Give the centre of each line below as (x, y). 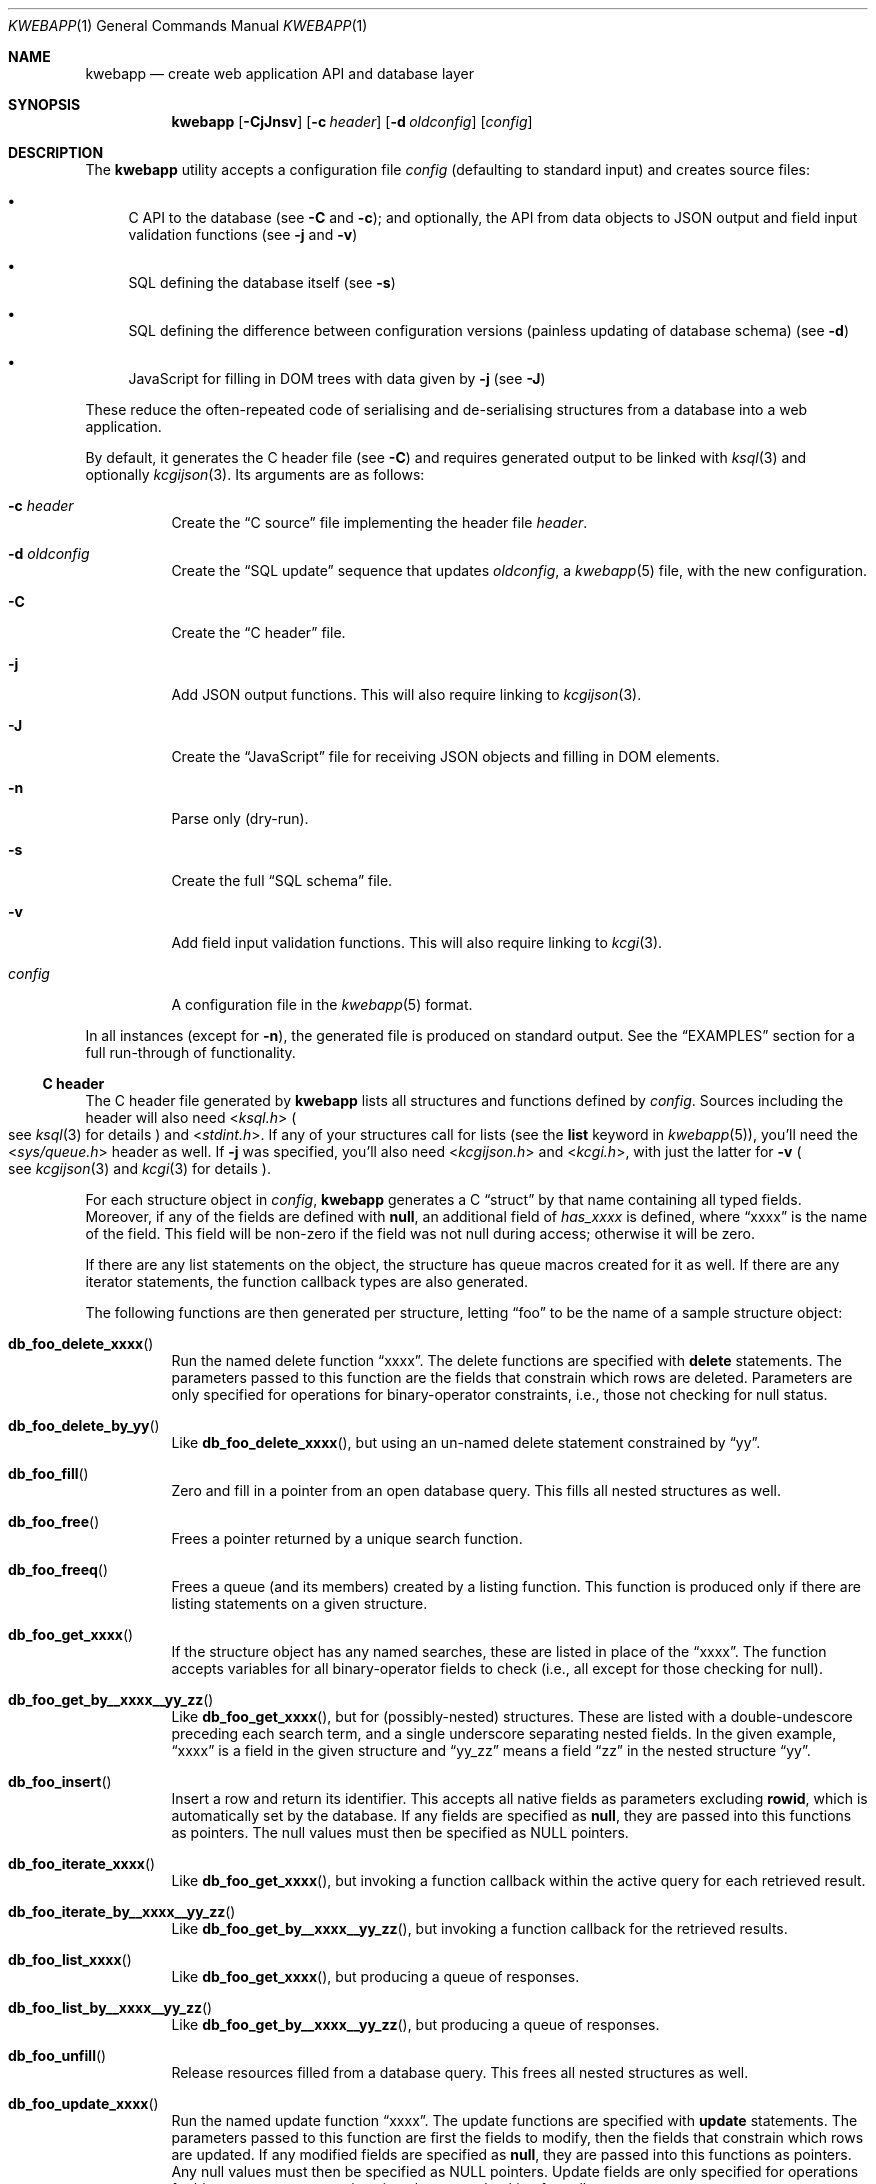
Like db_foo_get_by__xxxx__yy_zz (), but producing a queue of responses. (415, 2024)
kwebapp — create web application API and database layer (280, 73)
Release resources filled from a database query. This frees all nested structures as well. (460, 2072)
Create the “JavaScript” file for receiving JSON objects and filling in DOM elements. (445, 756)
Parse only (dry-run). (240, 818)
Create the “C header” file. (258, 632)
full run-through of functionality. (190, 1052)
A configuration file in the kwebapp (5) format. (322, 1004)
